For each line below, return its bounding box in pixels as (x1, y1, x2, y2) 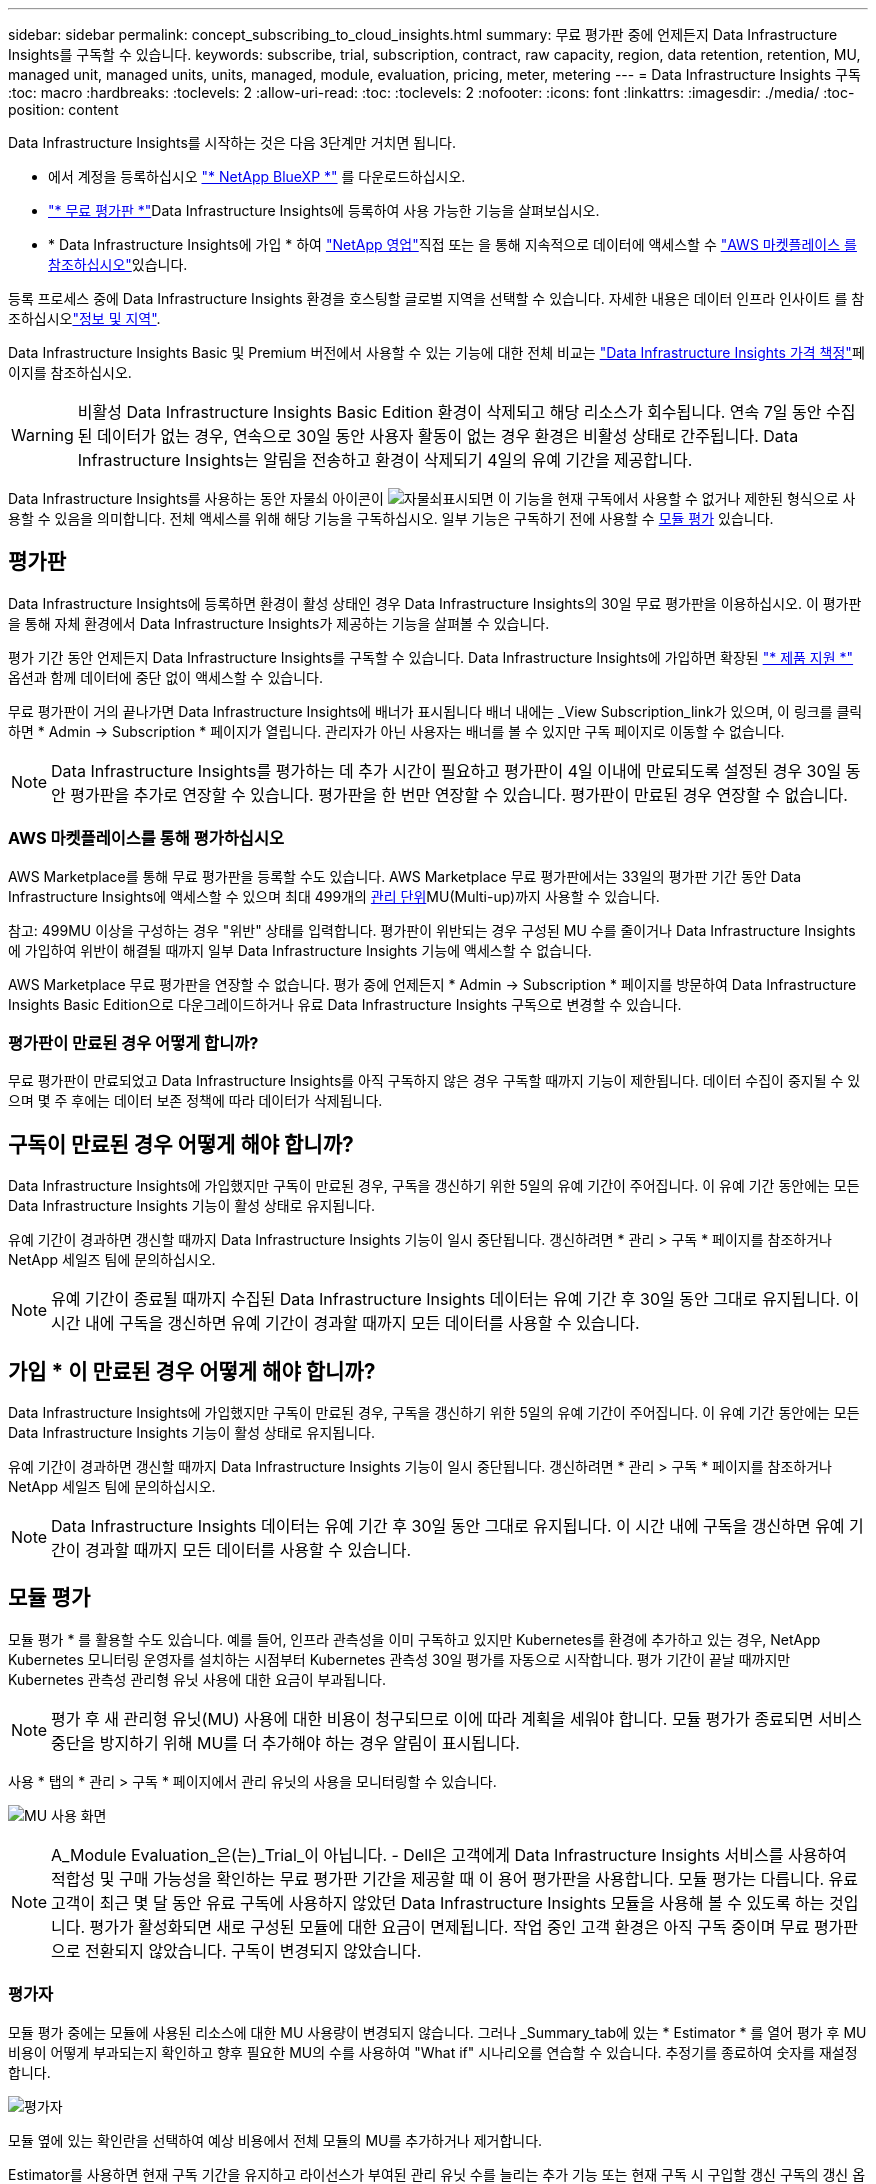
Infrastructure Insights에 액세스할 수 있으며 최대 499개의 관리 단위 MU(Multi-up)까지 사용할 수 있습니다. (8, 887, 660, 905)
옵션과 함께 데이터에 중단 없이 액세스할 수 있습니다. (8, 668, 323, 686)
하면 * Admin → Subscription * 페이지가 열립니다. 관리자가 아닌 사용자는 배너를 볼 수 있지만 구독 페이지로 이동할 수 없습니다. (8, 722, 785, 740)
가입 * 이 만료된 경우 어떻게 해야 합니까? (8, 1358, 376, 1384)
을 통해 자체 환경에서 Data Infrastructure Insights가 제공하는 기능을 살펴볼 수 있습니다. (8, 614, 550, 632)
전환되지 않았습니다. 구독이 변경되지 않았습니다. (85, 1940, 422, 1961)
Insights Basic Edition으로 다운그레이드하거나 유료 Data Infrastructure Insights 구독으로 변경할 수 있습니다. (8, 995, 682, 1013)
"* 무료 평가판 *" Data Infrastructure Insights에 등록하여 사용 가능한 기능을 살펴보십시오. (48, 202, 600, 219)
